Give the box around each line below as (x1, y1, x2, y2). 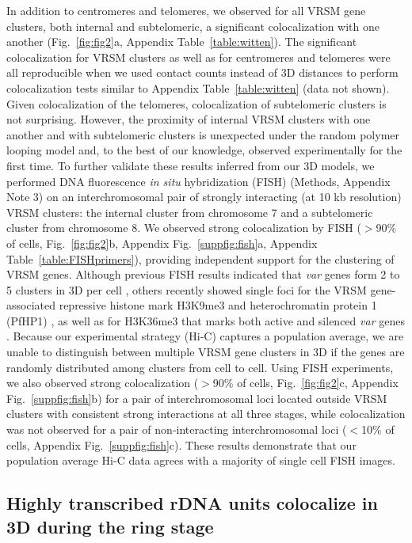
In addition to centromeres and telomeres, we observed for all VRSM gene (6, 2, 366, 18)
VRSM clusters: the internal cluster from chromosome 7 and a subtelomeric (6, 203, 373, 220)
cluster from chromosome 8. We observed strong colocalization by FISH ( (6, 219, 361, 236)
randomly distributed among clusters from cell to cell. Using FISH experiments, (6, 359, 394, 375)
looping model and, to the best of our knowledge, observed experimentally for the (6, 142, 402, 158)
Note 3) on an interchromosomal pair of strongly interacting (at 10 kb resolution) (6, 188, 402, 205)
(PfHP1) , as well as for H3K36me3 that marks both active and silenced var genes (6, 312, 405, 328)
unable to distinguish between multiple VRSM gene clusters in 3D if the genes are (6, 344, 405, 360)
